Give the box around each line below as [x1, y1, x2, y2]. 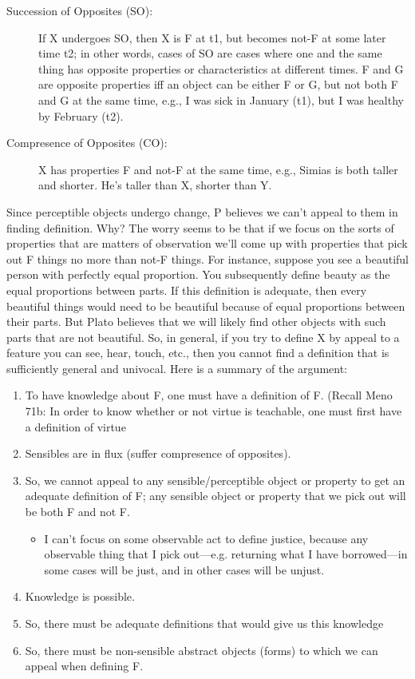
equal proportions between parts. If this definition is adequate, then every [6, 281, 367, 298]
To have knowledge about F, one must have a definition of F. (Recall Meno [25, 387, 393, 403]
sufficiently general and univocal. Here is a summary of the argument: [6, 359, 347, 376]
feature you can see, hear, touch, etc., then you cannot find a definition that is [6, 344, 389, 361]
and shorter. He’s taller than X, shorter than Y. [38, 177, 272, 193]
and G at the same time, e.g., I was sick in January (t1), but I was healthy [38, 91, 404, 108]
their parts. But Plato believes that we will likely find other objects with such [6, 313, 386, 330]
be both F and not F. [25, 503, 130, 520]
